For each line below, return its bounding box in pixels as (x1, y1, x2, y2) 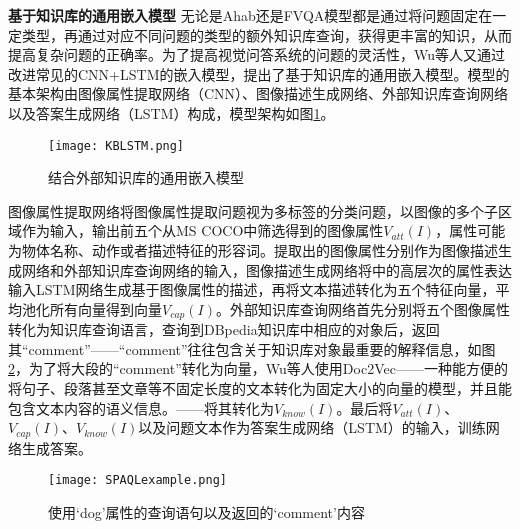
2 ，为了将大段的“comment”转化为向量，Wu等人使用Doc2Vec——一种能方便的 (8, 358, 508, 379)
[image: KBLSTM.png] (48, 138, 185, 153)
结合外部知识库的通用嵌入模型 (48, 167, 244, 188)
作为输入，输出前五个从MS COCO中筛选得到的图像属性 (21, 220, 384, 241)
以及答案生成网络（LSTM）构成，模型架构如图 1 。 (8, 102, 335, 123)
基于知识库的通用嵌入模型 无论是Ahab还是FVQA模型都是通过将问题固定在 (8, 5, 493, 25)
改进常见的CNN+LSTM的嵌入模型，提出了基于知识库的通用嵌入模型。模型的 (8, 63, 510, 84)
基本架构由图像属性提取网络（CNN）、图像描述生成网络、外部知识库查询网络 (8, 83, 509, 104)
